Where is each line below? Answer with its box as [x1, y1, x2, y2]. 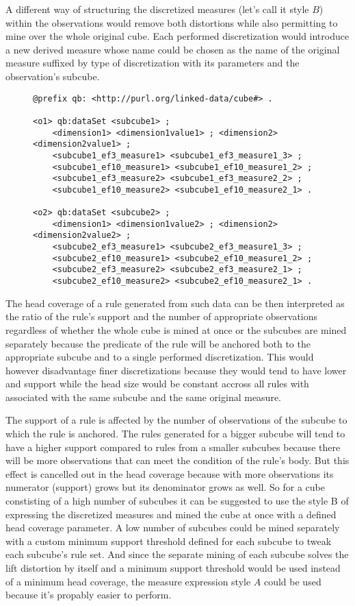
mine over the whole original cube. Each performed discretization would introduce [5, 29, 350, 43]
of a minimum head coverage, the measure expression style [5, 574, 251, 588]
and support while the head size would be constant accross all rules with [5, 376, 309, 391]
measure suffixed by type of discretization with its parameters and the [5, 56, 300, 70]
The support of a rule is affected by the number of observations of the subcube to [5, 413, 347, 427]
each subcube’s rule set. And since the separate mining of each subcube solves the [5, 547, 349, 561]
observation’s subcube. [5, 69, 100, 83]
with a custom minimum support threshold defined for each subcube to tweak [5, 533, 332, 548]
